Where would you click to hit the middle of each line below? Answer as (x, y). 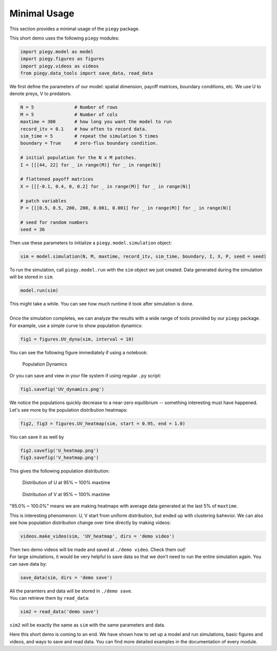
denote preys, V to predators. (41, 94)
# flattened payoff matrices (57, 179)
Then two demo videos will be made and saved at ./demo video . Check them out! (97, 549)
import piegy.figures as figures (62, 59)
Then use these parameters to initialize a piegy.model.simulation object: (91, 243)
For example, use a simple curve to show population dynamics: (76, 325)
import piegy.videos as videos (60, 66)
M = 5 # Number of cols (69, 114)
